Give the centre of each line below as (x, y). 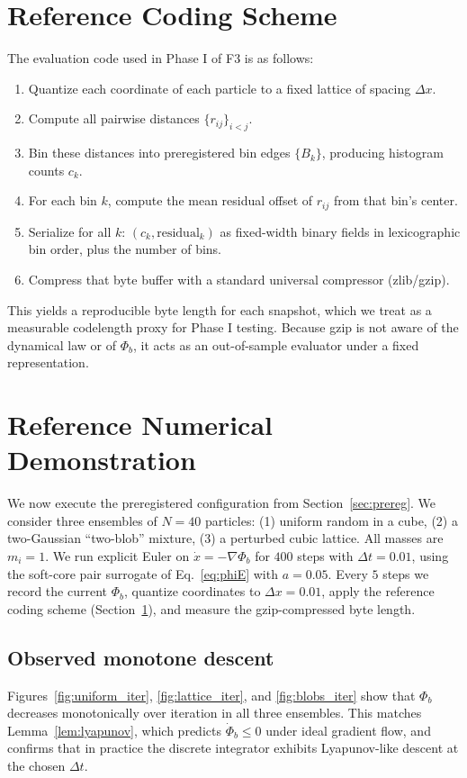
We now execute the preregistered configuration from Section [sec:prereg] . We (222, 503)
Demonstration (102, 460)
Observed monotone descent (141, 657)
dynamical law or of (62, 344)
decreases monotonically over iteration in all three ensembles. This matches (215, 713)
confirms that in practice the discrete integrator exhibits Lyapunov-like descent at (233, 748)
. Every (348, 573)
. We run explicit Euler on (117, 556)
